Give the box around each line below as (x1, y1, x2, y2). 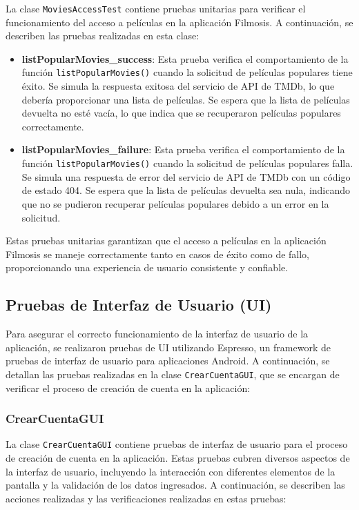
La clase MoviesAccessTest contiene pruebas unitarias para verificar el (6, 1, 306, 15)
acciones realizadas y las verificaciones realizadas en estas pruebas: (6, 491, 287, 505)
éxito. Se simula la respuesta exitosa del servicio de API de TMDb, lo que (21, 79, 335, 93)
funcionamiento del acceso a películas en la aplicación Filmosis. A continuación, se (6, 14, 353, 29)
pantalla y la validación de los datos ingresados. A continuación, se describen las (6, 478, 345, 492)
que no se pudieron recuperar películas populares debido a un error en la (21, 196, 329, 210)
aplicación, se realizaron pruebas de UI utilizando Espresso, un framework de (6, 340, 331, 354)
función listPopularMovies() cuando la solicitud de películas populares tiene (21, 65, 353, 79)
